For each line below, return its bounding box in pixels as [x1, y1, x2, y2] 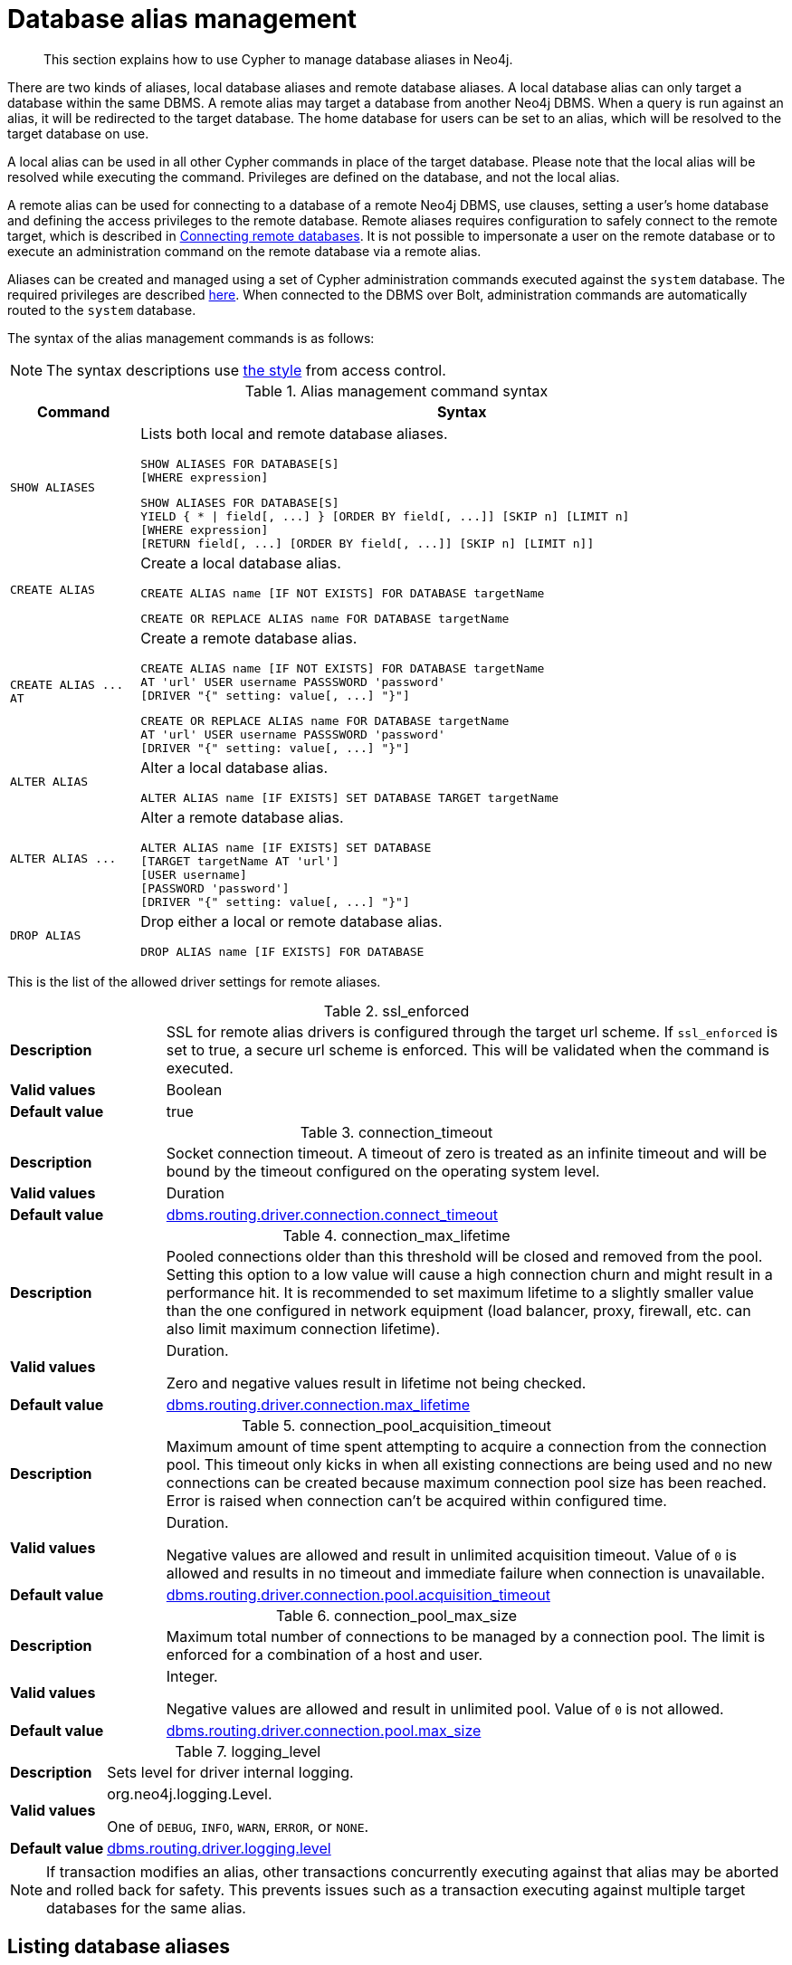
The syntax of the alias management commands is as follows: [7, 329, 375, 346]
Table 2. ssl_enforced [323, 1001, 470, 1020]
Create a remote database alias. [140, 628, 358, 647]
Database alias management [7, 4, 358, 34]
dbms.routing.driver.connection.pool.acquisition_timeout [166, 1585, 550, 1604]
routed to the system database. [7, 301, 196, 318]
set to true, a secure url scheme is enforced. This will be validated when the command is [166, 1040, 769, 1059]
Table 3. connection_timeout [300, 1122, 493, 1141]
